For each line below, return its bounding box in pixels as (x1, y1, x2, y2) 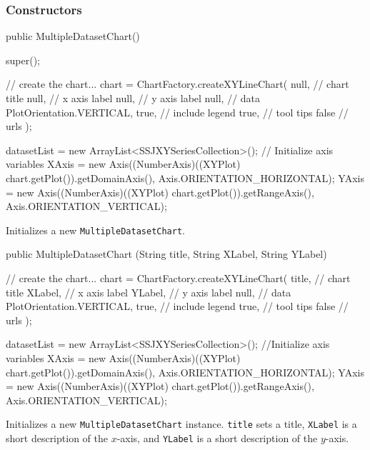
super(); (6, 52, 40, 67)
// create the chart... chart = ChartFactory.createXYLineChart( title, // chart (6, 271, 351, 285)
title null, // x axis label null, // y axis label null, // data (6, 91, 261, 105)
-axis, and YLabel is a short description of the (116, 431, 318, 445)
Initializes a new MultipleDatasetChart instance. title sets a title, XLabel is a (6, 416, 357, 431)
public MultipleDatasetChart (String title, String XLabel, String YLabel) (6, 246, 327, 261)
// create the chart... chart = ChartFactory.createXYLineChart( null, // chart (6, 76, 349, 91)
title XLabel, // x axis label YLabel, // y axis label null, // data (6, 284, 291, 299)
